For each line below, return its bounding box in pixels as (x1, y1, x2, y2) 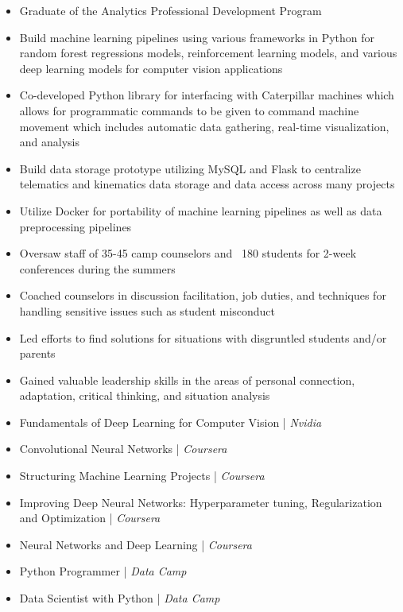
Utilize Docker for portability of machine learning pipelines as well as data (19, 202, 382, 219)
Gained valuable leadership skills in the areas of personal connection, (19, 371, 355, 388)
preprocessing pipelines (19, 218, 132, 234)
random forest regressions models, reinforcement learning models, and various (19, 45, 397, 61)
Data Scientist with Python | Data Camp (19, 590, 220, 606)
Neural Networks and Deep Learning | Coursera (19, 536, 252, 552)
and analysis (19, 134, 80, 150)
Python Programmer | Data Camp (19, 563, 187, 579)
